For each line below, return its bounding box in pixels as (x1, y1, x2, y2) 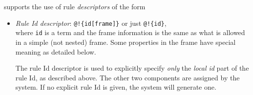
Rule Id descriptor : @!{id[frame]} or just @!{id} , (15, 18, 167, 28)
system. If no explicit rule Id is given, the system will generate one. (15, 82, 216, 92)
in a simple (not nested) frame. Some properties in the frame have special (15, 37, 236, 47)
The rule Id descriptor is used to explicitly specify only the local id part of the (15, 63, 249, 73)
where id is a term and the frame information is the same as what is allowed (15, 27, 245, 38)
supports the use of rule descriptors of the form (4, 1, 146, 11)
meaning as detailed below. (15, 46, 96, 57)
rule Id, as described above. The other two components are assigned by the (15, 72, 240, 82)
